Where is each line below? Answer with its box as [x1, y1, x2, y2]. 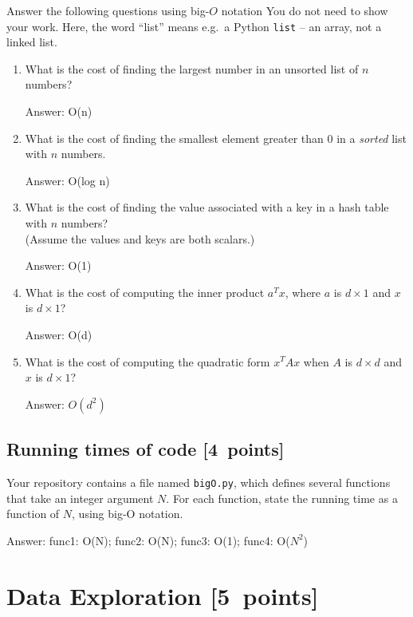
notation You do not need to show [221, 2, 388, 18]
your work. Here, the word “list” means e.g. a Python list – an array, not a [6, 18, 382, 34]
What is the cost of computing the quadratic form [25, 353, 270, 370]
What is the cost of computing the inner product [25, 283, 265, 300]
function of [6, 505, 60, 522]
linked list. [6, 34, 57, 50]
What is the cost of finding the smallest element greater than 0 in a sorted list [25, 129, 407, 146]
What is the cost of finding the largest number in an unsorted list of [25, 60, 359, 77]
